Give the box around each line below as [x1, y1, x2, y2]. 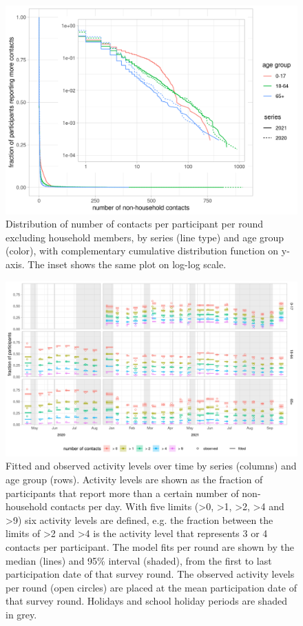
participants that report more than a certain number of [6, 485, 239, 500]
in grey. [6, 607, 37, 621]
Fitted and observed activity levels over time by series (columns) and [6, 458, 297, 473]
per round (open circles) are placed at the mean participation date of [6, 580, 297, 594]
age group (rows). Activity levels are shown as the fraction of [6, 472, 263, 487]
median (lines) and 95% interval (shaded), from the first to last [6, 553, 272, 567]
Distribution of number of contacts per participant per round [6, 216, 263, 231]
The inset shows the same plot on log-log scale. [28, 257, 227, 272]
